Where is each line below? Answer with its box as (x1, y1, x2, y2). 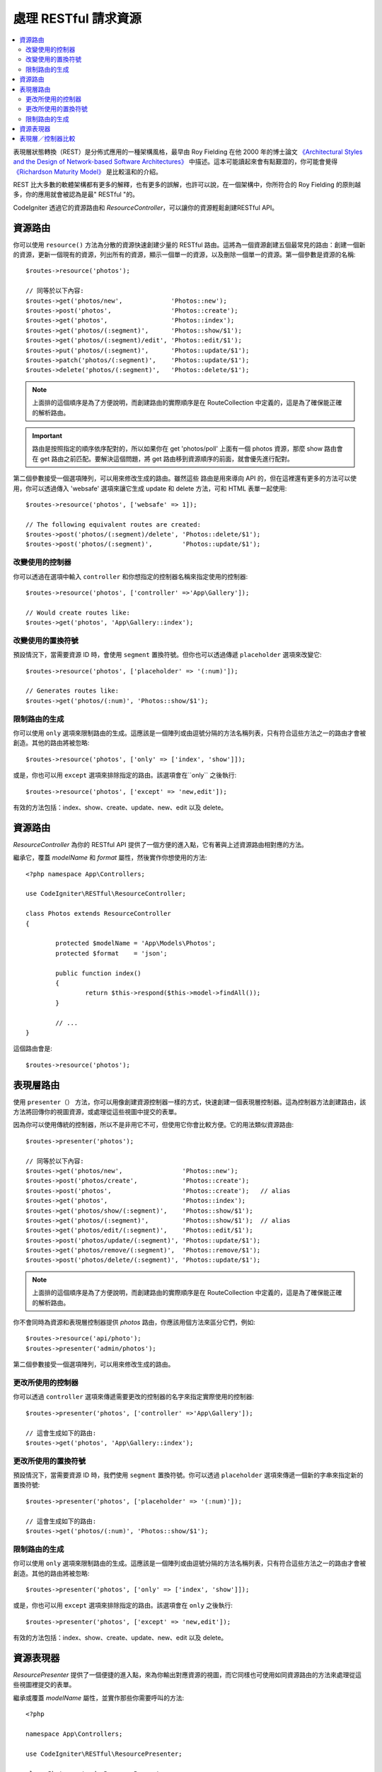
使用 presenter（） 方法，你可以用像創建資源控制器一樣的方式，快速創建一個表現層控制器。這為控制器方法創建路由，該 (13, 1097, 366, 1106)
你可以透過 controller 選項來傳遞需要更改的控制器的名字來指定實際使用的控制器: (13, 1393, 255, 1401)
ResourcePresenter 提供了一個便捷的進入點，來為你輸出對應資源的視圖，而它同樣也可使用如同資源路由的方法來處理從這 (13, 1670, 362, 1679)
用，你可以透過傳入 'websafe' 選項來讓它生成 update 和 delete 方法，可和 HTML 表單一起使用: (13, 484, 287, 493)
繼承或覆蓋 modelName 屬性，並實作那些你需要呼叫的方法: (13, 1693, 185, 1702)
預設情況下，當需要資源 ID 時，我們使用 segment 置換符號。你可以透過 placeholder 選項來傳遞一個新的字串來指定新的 (13, 1471, 364, 1479)
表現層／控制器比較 (19, 135, 76, 143)
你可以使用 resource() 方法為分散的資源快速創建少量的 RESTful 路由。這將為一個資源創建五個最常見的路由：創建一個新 (13, 240, 366, 249)
